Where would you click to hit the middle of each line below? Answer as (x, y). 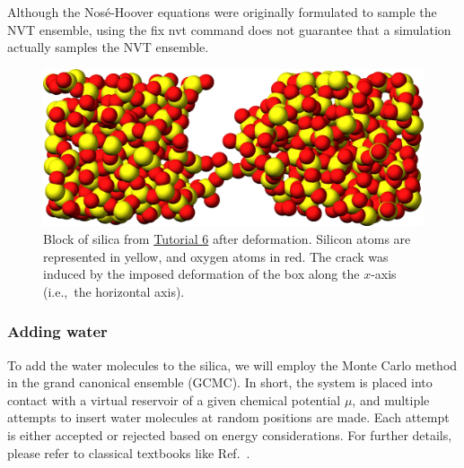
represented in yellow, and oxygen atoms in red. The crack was (216, 256)
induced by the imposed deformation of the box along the (201, 274)
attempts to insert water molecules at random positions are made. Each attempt (228, 417)
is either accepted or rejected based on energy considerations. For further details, (230, 434)
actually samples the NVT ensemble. (108, 47)
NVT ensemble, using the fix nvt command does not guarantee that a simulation (229, 29)
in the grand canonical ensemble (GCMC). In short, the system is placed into (220, 382)
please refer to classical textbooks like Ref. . (129, 452)
